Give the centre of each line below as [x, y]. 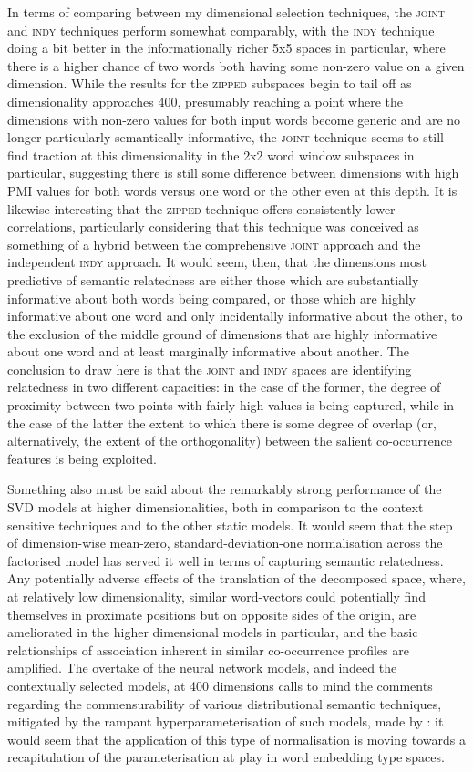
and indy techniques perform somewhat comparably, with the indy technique [221, 30]
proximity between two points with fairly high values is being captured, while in [231, 405]
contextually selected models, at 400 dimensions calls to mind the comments [220, 685]
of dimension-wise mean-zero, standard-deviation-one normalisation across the [225, 543]
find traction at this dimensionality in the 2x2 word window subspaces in [211, 154]
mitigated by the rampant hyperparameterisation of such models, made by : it [226, 721]
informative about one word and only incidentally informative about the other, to [235, 316]
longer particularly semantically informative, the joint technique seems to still [226, 137]
